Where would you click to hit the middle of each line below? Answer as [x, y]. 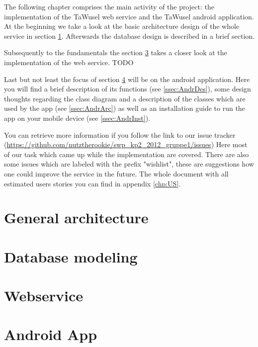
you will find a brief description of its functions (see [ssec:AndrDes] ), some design [128, 89]
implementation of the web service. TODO [69, 62]
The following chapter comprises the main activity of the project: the [109, 6]
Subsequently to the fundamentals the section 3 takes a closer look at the [116, 52]
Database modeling [71, 256]
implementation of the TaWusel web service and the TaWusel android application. [129, 16]
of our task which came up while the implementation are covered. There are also [127, 154]
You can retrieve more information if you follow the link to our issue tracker [120, 134]
